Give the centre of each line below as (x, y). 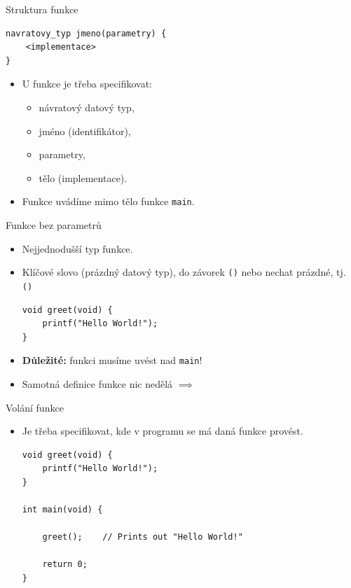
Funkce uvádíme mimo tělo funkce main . (108, 201)
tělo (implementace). (83, 177)
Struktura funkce (42, 9)
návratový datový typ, (87, 107)
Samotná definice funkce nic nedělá (97, 383)
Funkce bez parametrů (54, 225)
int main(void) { (62, 510)
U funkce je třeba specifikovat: (87, 84)
